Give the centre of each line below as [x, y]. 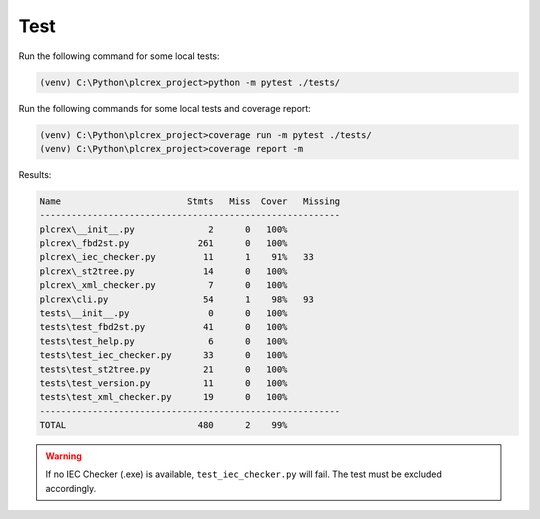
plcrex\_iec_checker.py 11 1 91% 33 [176, 257]
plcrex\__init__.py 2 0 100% [163, 229]
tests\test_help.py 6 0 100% [163, 341]
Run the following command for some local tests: [119, 56]
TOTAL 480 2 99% [163, 425]
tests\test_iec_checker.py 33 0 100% [163, 355]
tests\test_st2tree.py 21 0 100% [163, 369]
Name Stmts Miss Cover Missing [190, 201]
